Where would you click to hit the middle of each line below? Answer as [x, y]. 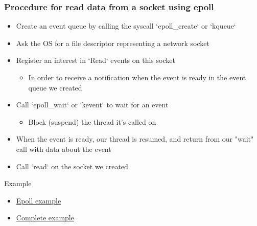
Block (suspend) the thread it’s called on [92, 121]
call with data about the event [64, 149]
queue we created [55, 87]
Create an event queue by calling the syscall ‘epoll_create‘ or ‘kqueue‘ [126, 26]
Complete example [45, 218]
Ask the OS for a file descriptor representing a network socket [113, 43]
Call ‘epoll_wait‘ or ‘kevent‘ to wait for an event [92, 105]
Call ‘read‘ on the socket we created [72, 166]
